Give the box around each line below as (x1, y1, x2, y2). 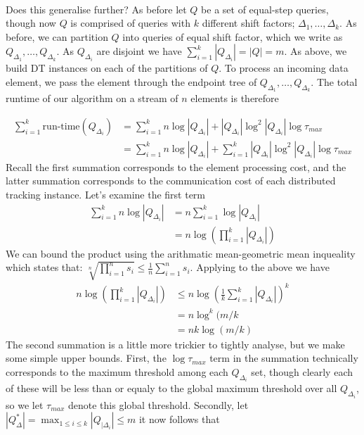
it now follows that (138, 412, 220, 427)
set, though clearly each (251, 364, 353, 379)
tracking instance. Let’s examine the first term (6, 187, 206, 202)
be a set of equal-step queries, (201, 1, 329, 16)
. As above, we (284, 44, 347, 58)
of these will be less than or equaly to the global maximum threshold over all (6, 381, 337, 396)
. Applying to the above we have (190, 260, 330, 275)
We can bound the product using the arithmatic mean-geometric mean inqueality (6, 246, 356, 260)
